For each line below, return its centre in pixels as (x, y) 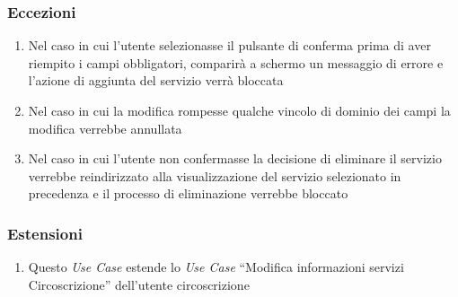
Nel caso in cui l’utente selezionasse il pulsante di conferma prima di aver (229, 45)
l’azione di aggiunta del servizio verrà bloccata (156, 80)
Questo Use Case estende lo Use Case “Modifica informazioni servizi (216, 267)
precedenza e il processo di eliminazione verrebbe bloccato (188, 193)
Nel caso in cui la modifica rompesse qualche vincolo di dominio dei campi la (239, 110)
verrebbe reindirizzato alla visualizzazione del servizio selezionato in (215, 175)
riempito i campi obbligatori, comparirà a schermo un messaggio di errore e (236, 62)
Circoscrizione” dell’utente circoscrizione (139, 284)
